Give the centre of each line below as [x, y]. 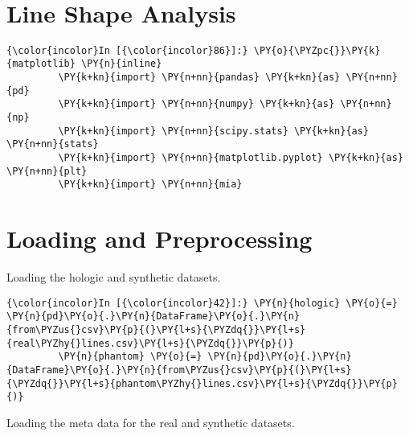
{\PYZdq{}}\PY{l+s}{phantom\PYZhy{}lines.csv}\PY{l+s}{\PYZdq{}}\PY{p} [202, 383]
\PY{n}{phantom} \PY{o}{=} [130, 357]
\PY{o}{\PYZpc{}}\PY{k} [317, 50]
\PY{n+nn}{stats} [53, 144]
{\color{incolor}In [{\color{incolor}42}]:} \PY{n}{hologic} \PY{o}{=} [202, 303]
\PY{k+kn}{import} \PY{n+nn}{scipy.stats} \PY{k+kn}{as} [214, 131]
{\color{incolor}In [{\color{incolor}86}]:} [127, 50]
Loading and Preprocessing [160, 239]
